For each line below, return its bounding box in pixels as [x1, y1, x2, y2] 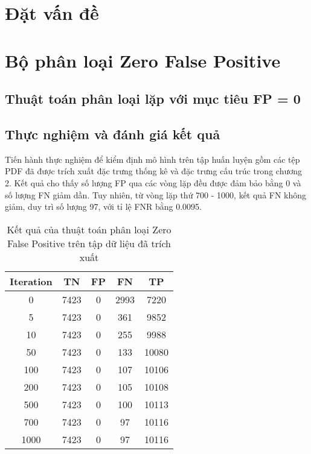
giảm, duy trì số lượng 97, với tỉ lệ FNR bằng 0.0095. [5, 200, 202, 213]
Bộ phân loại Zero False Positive [5, 48, 281, 72]
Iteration [10, 274, 53, 288]
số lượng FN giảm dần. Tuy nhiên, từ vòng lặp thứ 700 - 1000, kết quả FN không [5, 188, 307, 201]
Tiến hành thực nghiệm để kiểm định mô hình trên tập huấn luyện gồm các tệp [5, 153, 300, 165]
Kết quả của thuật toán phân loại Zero [7, 222, 172, 236]
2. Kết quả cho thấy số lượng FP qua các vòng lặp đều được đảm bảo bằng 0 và [5, 176, 301, 189]
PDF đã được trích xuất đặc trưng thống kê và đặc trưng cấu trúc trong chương [5, 165, 302, 177]
